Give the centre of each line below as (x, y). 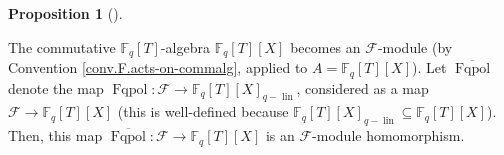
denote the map (56, 87)
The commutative (62, 46)
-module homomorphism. (388, 135)
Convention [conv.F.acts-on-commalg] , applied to (158, 67)
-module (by (415, 46)
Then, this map (55, 135)
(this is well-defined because (203, 111)
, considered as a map (362, 87)
